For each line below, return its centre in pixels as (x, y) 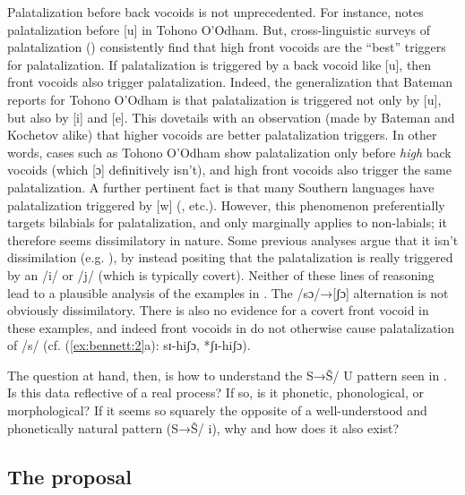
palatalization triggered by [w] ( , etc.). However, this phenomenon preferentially (226, 205)
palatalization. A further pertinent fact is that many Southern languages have (221, 187)
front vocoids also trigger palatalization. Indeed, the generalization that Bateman (230, 82)
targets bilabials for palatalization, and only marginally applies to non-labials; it (227, 222)
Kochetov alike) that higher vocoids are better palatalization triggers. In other (222, 135)
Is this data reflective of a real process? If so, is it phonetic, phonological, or (215, 393)
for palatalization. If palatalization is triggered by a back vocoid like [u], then (220, 64)
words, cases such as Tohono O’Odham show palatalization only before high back (229, 152)
